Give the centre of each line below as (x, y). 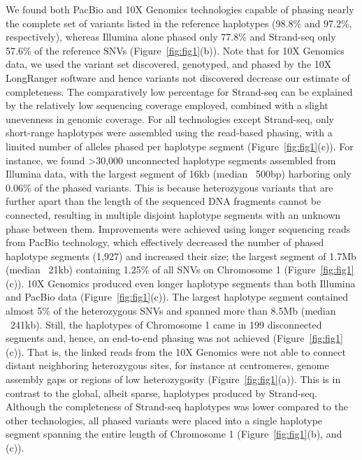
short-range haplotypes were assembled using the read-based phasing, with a (169, 132)
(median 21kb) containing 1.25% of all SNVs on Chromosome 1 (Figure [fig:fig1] (180, 269)
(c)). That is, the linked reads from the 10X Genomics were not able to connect (176, 351)
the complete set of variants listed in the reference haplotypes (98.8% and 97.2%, (179, 23)
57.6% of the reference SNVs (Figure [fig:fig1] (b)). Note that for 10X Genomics (175, 50)
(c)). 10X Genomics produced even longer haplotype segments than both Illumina (181, 283)
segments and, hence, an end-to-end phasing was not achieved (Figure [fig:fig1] (174, 338)
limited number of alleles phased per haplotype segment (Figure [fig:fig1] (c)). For (180, 146)
